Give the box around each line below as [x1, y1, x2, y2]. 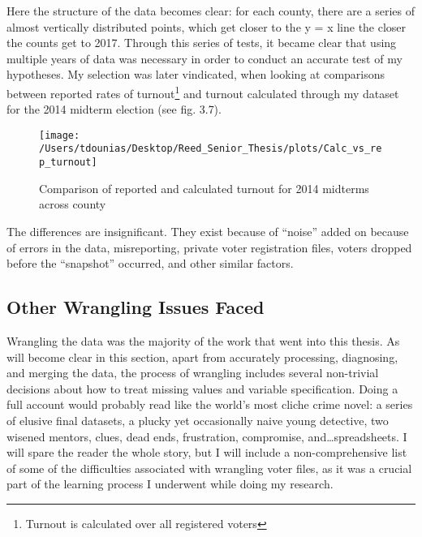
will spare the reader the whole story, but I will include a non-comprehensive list [6, 444, 407, 461]
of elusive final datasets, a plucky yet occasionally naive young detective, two [6, 411, 389, 428]
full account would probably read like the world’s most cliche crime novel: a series [6, 396, 413, 413]
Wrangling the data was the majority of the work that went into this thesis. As [6, 332, 400, 349]
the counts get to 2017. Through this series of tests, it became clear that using [6, 34, 397, 51]
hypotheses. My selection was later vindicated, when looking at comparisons [6, 66, 385, 83]
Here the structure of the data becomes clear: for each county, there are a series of [6, 2, 415, 19]
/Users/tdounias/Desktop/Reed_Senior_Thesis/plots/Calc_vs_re [39, 143, 382, 155]
